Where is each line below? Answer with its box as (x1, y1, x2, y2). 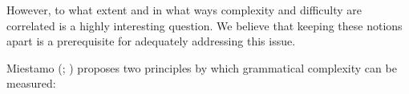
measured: (6, 75, 56, 92)
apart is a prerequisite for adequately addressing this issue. (6, 33, 296, 49)
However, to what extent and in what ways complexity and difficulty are (6, 2, 362, 18)
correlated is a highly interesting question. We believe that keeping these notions (6, 17, 403, 33)
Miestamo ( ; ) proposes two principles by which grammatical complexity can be (6, 59, 397, 76)
